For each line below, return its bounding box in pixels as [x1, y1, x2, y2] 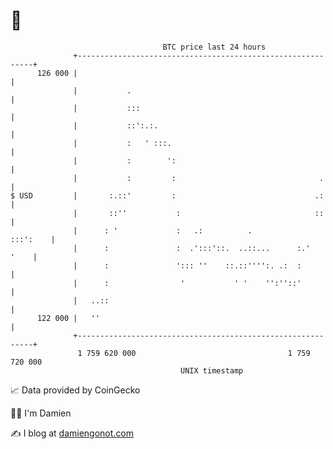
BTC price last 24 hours [162, 42, 267, 52]
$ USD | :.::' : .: [10, 190, 325, 201]
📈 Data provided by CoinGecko [10, 384, 141, 396]
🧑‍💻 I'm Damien [10, 407, 72, 419]
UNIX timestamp [180, 365, 244, 376]
